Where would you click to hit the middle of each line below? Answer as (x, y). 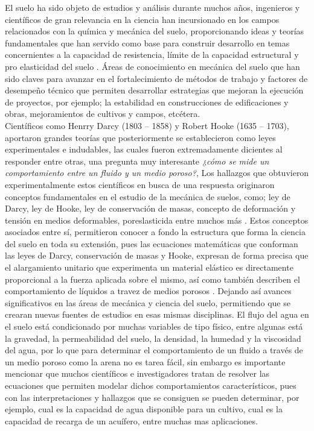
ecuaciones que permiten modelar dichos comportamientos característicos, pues (151, 385)
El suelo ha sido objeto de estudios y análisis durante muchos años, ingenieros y (152, 7)
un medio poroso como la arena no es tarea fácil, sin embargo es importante (145, 361)
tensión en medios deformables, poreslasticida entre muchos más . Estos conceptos (157, 220)
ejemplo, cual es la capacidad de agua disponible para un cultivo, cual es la (144, 409)
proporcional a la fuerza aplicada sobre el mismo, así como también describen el (152, 279)
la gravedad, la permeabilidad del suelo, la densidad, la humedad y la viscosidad (153, 338)
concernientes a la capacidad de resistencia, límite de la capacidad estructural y (152, 55)
